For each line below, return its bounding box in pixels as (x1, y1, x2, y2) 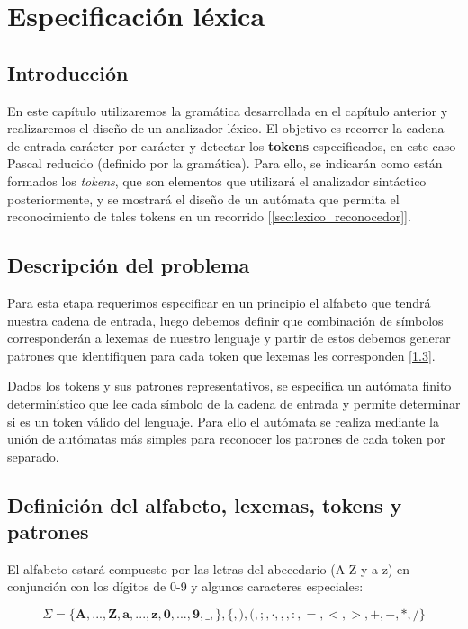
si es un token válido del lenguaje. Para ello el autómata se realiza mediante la (7, 411, 439, 430)
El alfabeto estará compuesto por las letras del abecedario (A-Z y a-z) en (7, 559, 410, 578)
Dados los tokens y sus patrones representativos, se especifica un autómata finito (7, 376, 452, 395)
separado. (7, 446, 59, 465)
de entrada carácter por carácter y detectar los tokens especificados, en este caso (7, 136, 456, 155)
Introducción (7, 58, 129, 86)
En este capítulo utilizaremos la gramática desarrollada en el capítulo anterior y (7, 101, 448, 120)
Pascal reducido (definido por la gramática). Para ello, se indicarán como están (7, 154, 443, 173)
